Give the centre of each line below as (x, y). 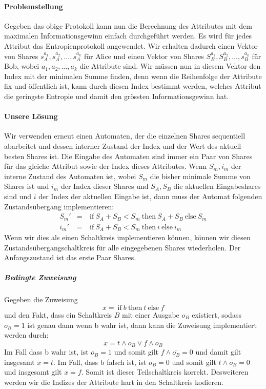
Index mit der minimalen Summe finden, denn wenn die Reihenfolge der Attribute (133, 76)
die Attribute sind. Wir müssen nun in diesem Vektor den (170, 66)
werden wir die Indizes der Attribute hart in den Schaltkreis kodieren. (114, 382)
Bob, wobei (22, 66)
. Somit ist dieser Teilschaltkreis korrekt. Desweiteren (165, 372)
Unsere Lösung (31, 116)
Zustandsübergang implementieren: (59, 206)
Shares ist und (27, 186)
